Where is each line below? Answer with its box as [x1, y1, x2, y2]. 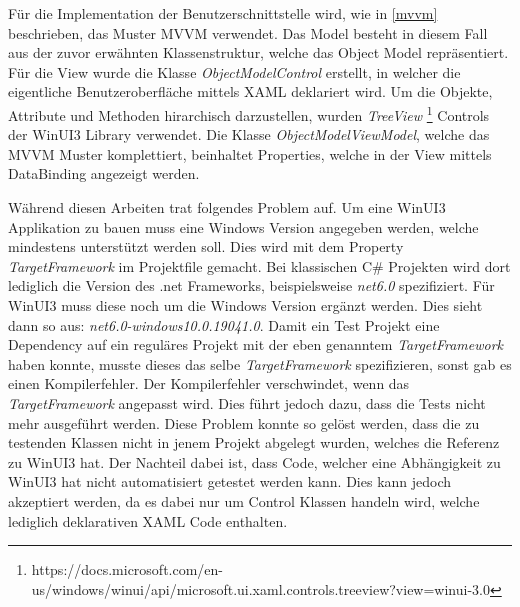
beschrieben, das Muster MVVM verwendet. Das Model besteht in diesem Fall [8, 22, 488, 43]
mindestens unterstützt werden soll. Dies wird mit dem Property [8, 236, 404, 257]
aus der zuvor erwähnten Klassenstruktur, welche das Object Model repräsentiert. [8, 42, 509, 63]
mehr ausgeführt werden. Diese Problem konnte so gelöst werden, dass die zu [8, 412, 480, 433]
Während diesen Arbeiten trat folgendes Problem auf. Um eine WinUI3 [8, 197, 446, 217]
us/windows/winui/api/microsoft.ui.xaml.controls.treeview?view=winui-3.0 [31, 578, 490, 599]
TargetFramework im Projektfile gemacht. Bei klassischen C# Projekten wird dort [8, 255, 511, 276]
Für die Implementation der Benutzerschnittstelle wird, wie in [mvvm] [8, 3, 438, 23]
